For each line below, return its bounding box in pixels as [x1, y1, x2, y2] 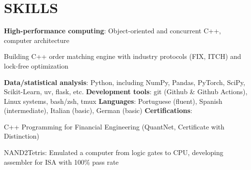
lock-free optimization [4, 60, 69, 71]
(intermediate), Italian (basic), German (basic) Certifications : [4, 105, 192, 115]
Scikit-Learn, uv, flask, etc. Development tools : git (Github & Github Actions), [4, 86, 248, 97]
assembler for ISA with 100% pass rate [4, 156, 119, 167]
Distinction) [4, 131, 40, 141]
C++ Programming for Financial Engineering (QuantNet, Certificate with [4, 121, 225, 131]
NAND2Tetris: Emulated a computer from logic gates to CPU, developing [4, 147, 223, 157]
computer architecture [4, 35, 70, 45]
